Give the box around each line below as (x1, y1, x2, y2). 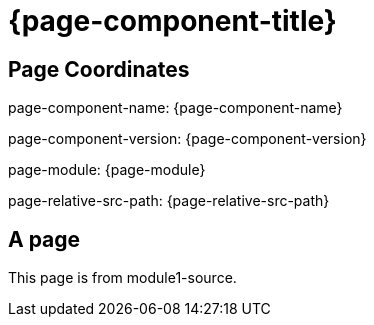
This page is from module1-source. (8, 269, 237, 287)
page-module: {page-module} (8, 161, 206, 179)
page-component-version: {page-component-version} (8, 130, 367, 148)
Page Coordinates (8, 56, 190, 82)
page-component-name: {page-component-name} (8, 99, 343, 117)
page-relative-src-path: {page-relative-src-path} (8, 192, 330, 210)
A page (8, 226, 81, 252)
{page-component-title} (8, 4, 337, 38)
